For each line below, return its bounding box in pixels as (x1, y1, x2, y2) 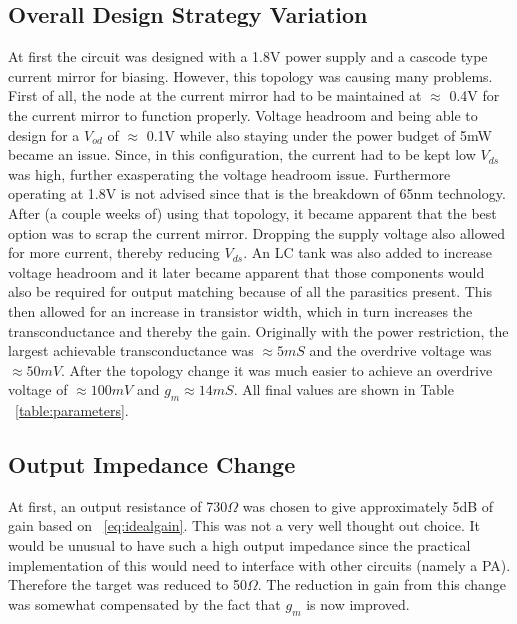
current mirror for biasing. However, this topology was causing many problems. (8, 65, 493, 86)
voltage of (8, 379, 68, 400)
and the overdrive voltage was (309, 340, 492, 361)
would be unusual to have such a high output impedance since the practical (8, 535, 471, 556)
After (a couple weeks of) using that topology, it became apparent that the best (8, 202, 497, 223)
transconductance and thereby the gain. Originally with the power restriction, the (8, 320, 509, 341)
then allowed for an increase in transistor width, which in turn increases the (8, 300, 473, 321)
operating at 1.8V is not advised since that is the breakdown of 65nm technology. (8, 183, 506, 204)
